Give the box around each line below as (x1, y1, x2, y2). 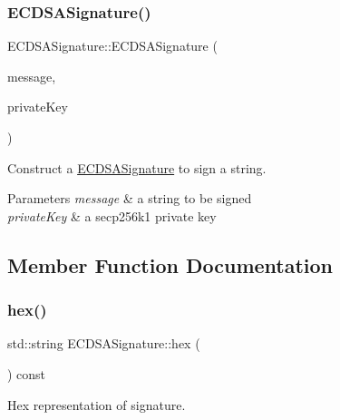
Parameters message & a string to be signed (7, 189, 252, 208)
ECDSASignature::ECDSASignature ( (7, 36, 218, 55)
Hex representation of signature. (7, 395, 186, 414)
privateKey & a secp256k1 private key (7, 206, 217, 225)
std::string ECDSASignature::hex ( (7, 334, 200, 353)
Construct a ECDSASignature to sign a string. (7, 158, 267, 177)
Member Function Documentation (7, 250, 334, 278)
